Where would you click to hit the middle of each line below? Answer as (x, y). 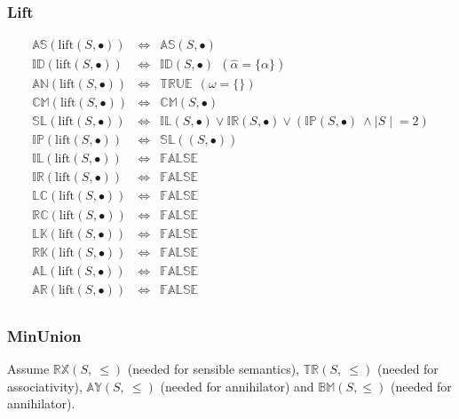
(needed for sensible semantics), (214, 368)
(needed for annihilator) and (237, 386)
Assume (28, 368)
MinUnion (44, 335)
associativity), (45, 386)
